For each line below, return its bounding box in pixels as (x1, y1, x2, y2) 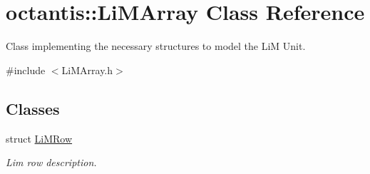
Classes (6, 97, 60, 119)
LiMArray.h (61, 62, 113, 77)
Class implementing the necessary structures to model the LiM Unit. (6, 39, 306, 53)
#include (6, 62, 46, 77)
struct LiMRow (6, 130, 73, 145)
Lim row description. (6, 155, 97, 170)
